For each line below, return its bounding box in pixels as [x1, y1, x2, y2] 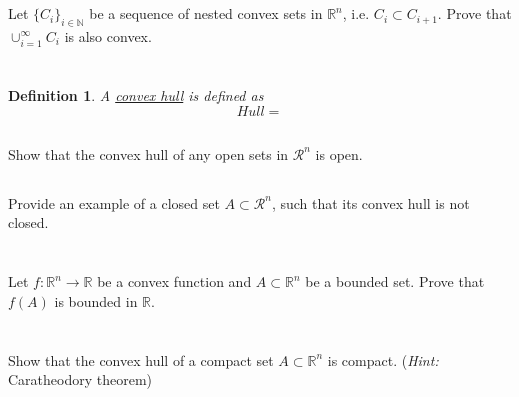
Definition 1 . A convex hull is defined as [8, 84, 264, 105]
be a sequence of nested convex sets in [89, 3, 323, 24]
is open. [315, 143, 363, 164]
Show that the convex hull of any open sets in [8, 143, 289, 164]
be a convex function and [97, 271, 252, 292]
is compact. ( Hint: [327, 349, 439, 370]
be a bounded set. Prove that [305, 271, 485, 292]
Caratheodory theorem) [8, 369, 153, 390]
